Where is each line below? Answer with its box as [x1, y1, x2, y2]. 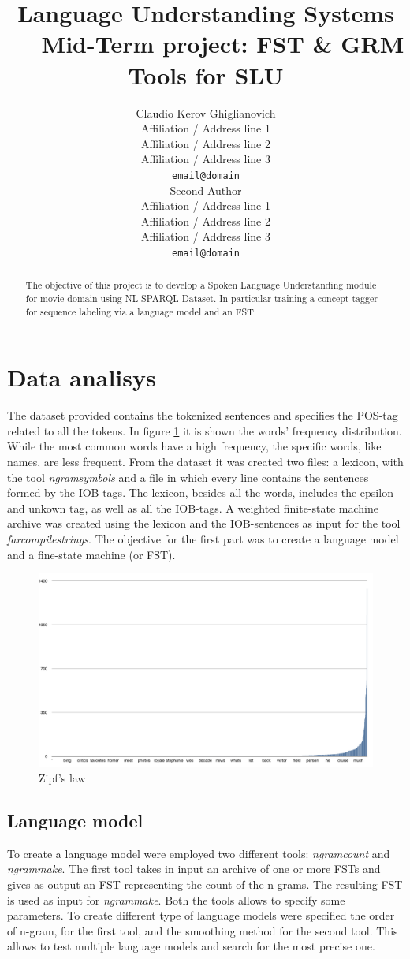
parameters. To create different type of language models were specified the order [7, 907, 395, 924]
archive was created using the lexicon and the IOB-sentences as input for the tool [7, 515, 401, 532]
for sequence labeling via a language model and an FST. [25, 304, 257, 318]
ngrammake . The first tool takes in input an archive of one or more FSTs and [7, 860, 381, 877]
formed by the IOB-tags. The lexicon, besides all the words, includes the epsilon [7, 484, 393, 501]
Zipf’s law [39, 769, 86, 785]
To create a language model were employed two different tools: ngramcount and [7, 845, 390, 861]
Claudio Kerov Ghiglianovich [136, 104, 276, 121]
